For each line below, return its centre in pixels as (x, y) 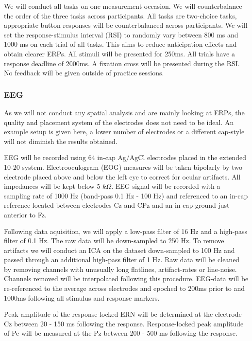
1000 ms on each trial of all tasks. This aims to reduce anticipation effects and (120, 44)
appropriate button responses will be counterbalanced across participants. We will (126, 25)
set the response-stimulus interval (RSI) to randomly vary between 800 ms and (121, 34)
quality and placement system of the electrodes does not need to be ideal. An (119, 122)
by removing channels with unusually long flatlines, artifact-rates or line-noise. (120, 269)
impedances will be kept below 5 (52, 186)
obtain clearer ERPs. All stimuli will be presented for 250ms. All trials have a (119, 53)
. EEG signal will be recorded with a (166, 186)
